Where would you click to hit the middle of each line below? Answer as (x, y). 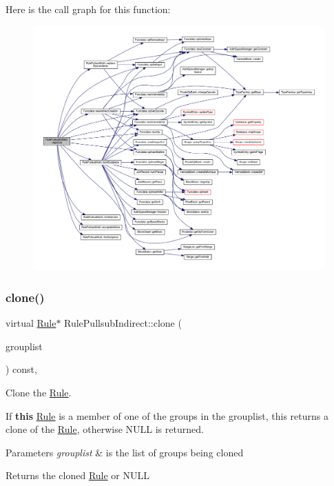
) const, (21, 369)
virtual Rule (31, 323)
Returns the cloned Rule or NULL (77, 475)
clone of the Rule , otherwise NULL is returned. (105, 429)
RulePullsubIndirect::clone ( (123, 323)
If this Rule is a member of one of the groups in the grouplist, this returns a (167, 415)
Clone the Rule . (39, 393)
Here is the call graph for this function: (88, 9)
